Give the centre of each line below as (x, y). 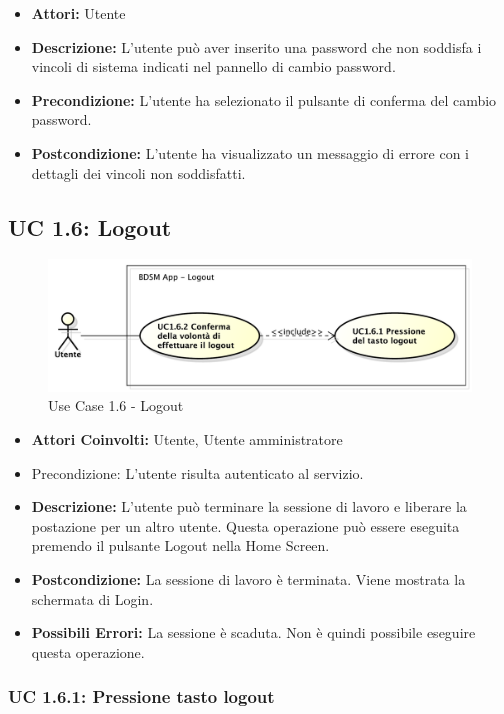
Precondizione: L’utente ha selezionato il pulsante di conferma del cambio (264, 99)
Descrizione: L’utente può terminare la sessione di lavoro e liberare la (249, 506)
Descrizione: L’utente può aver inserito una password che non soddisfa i (256, 46)
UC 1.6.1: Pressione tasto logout (141, 696)
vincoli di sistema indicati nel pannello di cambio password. (213, 66)
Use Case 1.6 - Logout (116, 405)
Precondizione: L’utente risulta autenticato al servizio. (197, 472)
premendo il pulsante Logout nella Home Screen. (180, 545)
